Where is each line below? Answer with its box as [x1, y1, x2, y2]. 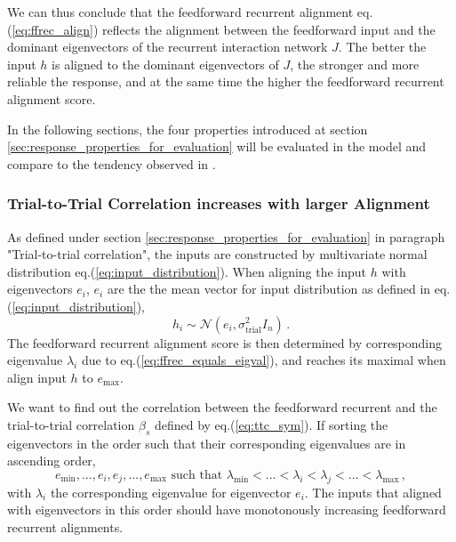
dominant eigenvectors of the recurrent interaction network [7, 37, 328, 56]
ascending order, [7, 451, 96, 470]
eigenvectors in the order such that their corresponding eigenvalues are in [7, 433, 406, 452]
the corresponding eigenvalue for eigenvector [50, 482, 292, 501]
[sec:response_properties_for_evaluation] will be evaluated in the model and [7, 137, 427, 156]
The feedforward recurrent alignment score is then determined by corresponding [7, 333, 443, 352]
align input [7, 368, 67, 386]
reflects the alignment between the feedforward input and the [101, 20, 436, 38]
